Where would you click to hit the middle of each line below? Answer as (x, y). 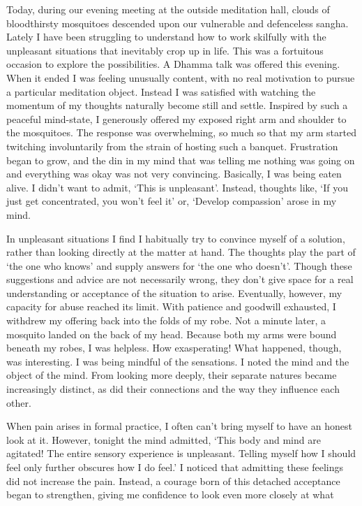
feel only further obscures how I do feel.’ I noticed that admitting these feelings (175, 467)
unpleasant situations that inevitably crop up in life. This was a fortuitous (165, 50)
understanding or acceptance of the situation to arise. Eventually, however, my (174, 292)
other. (19, 402)
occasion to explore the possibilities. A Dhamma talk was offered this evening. (173, 64)
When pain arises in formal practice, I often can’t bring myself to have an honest (179, 426)
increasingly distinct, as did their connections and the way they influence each (173, 389)
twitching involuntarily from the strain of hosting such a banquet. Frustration (172, 146)
